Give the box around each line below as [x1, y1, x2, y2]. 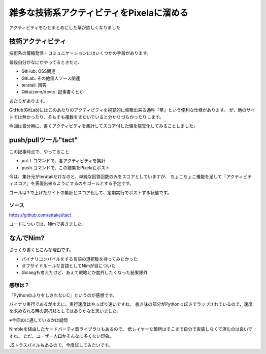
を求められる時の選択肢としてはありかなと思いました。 [9, 308, 122, 314]
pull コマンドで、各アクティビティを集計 [21, 158, 106, 164]
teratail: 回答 [21, 82, 47, 88]
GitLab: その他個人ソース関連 [21, 75, 81, 81]
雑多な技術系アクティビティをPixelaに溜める [9, 7, 189, 18]
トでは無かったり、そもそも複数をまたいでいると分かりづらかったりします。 [9, 114, 164, 120]
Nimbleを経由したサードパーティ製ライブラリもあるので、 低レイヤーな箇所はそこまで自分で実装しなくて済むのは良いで [9, 326, 253, 332]
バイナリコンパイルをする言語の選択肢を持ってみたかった [21, 256, 138, 262]
